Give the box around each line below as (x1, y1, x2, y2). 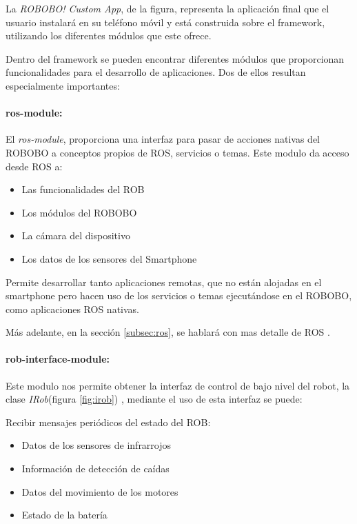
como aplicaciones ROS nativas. (6, 301, 139, 316)
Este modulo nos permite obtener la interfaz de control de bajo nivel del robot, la (6, 378, 350, 392)
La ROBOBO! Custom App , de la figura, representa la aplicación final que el (6, 1, 329, 15)
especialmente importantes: (6, 78, 120, 92)
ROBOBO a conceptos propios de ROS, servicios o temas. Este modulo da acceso (6, 145, 349, 159)
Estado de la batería (21, 507, 108, 522)
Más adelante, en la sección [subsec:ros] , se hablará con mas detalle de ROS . (6, 325, 330, 339)
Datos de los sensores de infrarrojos (21, 438, 172, 452)
